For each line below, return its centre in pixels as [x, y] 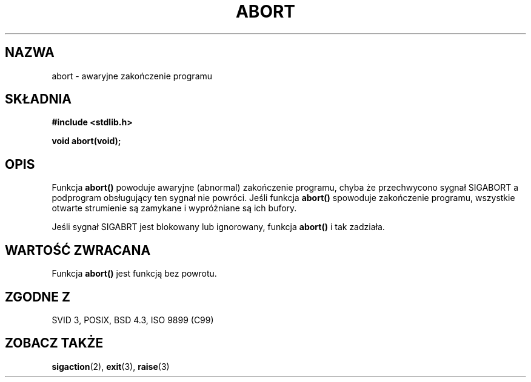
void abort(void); [86, 141]
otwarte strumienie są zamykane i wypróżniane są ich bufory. [174, 208]
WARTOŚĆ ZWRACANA [78, 250]
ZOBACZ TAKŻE [54, 343]
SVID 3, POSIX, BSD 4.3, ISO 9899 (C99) [133, 320]
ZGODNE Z [38, 297]
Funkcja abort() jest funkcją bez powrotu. [134, 274]
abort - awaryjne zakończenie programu [132, 76]
